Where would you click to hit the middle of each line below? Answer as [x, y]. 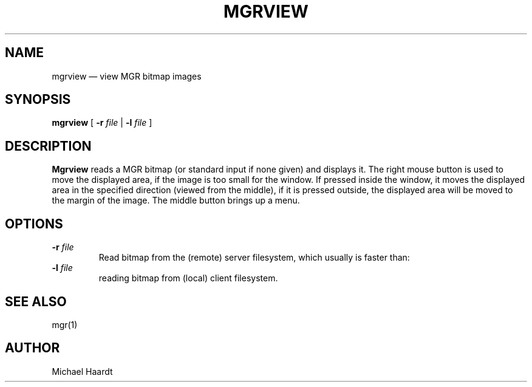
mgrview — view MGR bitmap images [127, 76]
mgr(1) [65, 324]
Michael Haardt [82, 371]
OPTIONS [34, 224]
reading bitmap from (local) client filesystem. [188, 278]
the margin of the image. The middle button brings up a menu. [176, 200]
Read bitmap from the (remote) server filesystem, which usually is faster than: [254, 258]
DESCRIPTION [48, 146]
